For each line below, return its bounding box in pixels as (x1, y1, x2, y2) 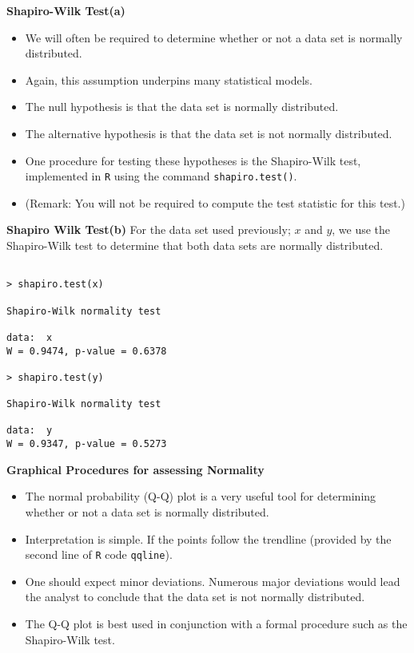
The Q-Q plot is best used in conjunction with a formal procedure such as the (25, 615, 408, 631)
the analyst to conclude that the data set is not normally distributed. (25, 588, 365, 605)
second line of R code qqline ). (25, 546, 173, 563)
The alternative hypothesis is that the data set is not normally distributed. (25, 125, 392, 141)
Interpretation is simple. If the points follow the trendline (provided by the (25, 530, 392, 547)
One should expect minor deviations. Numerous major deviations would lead (25, 572, 400, 589)
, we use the (332, 221, 391, 238)
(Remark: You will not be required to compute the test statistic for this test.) (25, 194, 405, 211)
